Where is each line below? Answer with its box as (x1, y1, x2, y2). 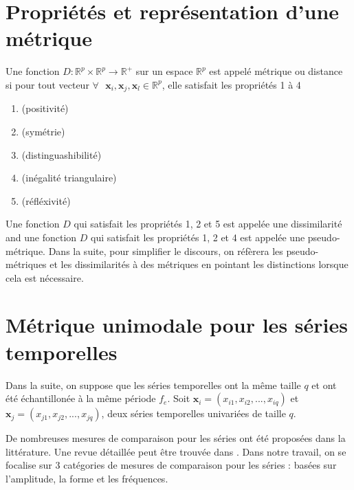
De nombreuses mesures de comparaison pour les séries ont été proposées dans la (5, 431, 346, 445)
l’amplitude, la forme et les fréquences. (5, 471, 168, 485)
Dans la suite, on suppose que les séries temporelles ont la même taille (5, 377, 301, 392)
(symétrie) (21, 124, 65, 138)
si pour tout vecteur (5, 77, 89, 91)
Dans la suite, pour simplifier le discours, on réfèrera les (48, 243, 283, 258)
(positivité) (21, 101, 69, 115)
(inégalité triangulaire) (21, 170, 117, 185)
